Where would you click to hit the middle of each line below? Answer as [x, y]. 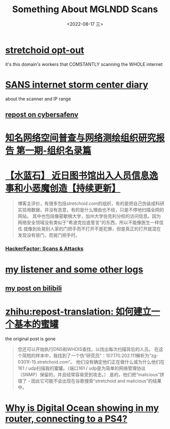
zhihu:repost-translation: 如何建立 [78, 312]
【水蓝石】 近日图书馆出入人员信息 [77, 176]
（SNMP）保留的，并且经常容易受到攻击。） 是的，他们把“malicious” [89, 374]
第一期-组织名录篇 [54, 151]
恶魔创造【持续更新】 [76, 188]
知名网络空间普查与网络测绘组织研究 [81, 138]
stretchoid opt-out [45, 50]
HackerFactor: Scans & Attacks [44, 248]
